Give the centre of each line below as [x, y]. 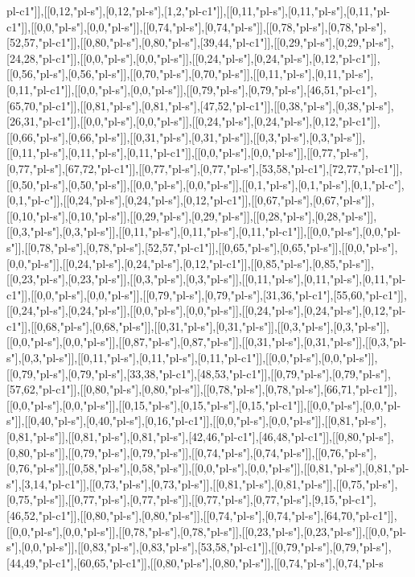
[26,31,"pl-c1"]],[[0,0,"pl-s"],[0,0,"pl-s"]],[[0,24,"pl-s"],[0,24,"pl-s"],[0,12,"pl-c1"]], [193, 121]
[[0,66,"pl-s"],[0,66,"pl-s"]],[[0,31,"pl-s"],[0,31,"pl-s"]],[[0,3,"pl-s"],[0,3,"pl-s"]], [186, 136]
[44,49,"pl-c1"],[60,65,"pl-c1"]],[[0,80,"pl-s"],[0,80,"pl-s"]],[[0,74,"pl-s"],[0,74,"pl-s [195, 562]
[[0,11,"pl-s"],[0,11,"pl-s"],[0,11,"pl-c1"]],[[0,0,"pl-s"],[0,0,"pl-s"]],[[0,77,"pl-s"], [187, 152]
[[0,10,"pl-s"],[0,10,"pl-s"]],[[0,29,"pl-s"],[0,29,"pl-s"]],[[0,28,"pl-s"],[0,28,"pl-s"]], [192, 215]
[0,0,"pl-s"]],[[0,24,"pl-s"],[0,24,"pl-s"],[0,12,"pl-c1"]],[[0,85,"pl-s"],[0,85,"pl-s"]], [190, 263]
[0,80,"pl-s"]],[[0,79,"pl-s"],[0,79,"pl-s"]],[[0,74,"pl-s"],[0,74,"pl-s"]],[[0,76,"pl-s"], [192, 452]
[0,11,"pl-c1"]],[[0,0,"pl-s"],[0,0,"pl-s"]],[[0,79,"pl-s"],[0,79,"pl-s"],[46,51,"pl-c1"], [192, 89]
